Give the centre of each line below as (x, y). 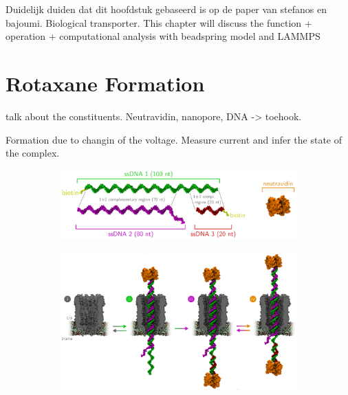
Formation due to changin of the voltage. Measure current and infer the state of (174, 139)
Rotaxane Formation (105, 83)
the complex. (33, 153)
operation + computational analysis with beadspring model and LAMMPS (163, 36)
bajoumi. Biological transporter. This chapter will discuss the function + (159, 22)
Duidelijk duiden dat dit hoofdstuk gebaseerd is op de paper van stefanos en (166, 9)
